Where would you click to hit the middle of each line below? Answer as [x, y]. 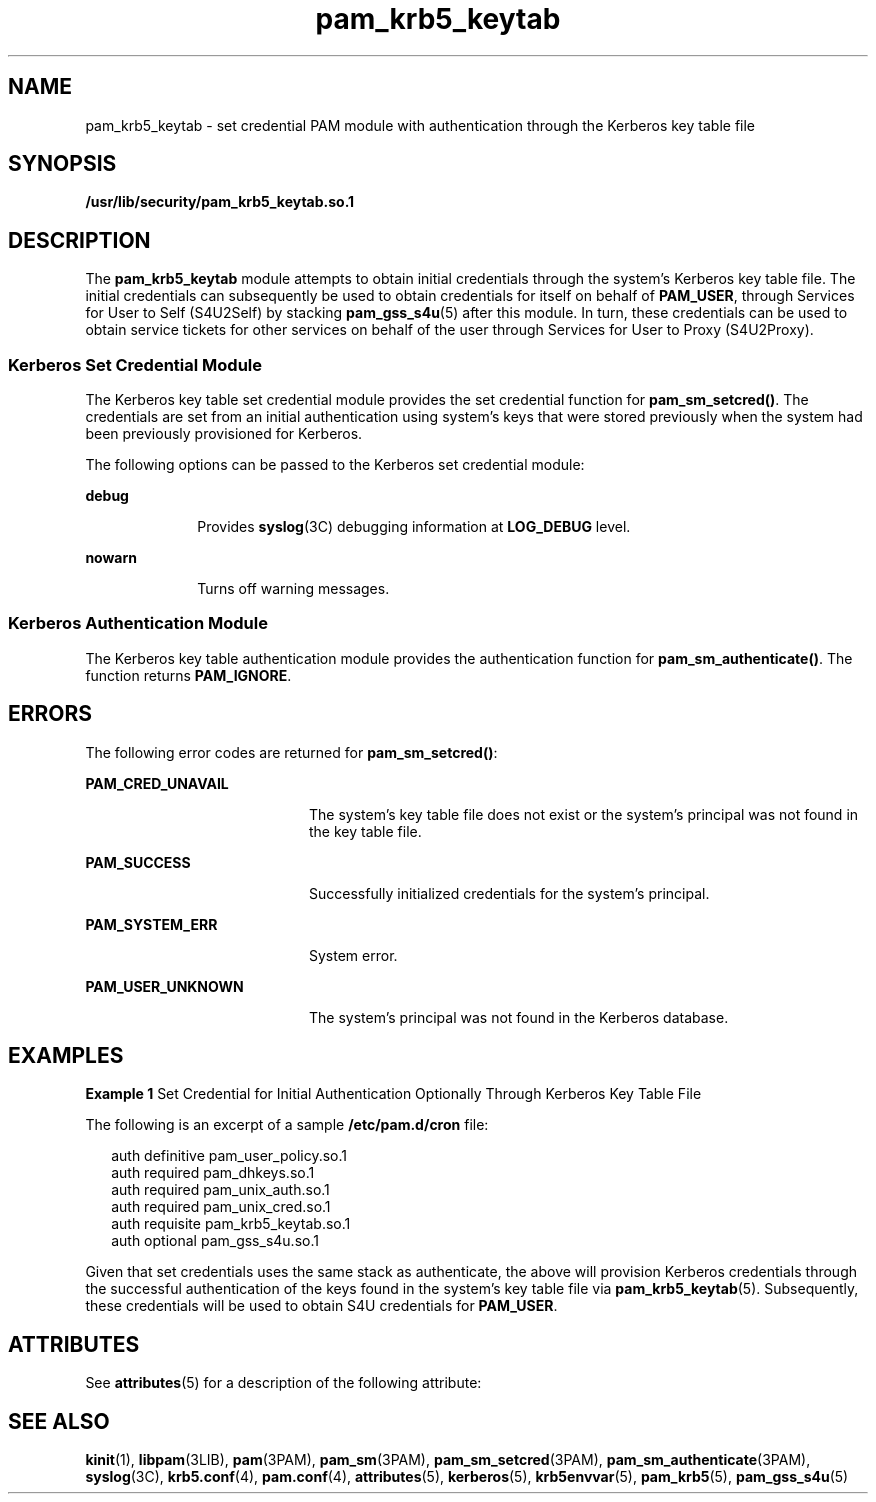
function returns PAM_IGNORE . [188, 675]
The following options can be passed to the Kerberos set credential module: [335, 465]
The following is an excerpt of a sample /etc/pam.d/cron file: [287, 1125]
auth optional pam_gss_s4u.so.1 [215, 1241]
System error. [353, 955]
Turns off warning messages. [293, 589]
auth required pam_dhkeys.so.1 [213, 1173]
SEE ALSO [59, 1421]
